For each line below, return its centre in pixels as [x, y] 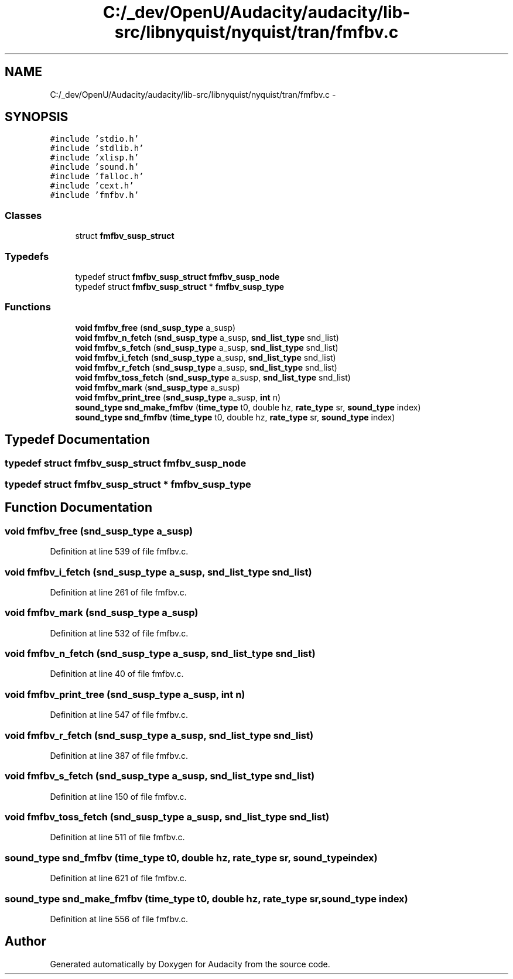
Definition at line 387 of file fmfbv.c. [119, 755]
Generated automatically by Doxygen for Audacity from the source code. [190, 964]
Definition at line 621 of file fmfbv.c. [118, 878]
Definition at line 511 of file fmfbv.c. [117, 837]
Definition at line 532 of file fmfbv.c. [119, 633]
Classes [23, 215]
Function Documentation [78, 508]
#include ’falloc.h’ [97, 177]
